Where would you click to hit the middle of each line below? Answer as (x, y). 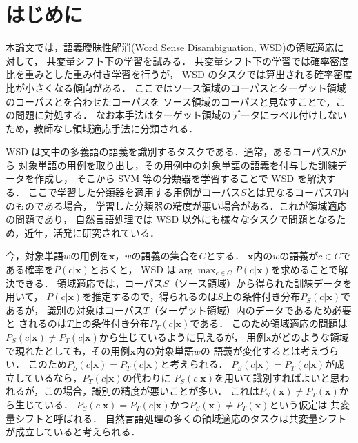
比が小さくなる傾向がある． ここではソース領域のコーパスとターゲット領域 (176, 87)
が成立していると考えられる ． (73, 432)
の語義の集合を (165, 256)
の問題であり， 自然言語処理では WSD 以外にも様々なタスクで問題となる (171, 219)
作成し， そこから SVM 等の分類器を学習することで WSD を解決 (180, 178)
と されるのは (36, 323)
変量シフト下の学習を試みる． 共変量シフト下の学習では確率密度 (202, 60)
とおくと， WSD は (133, 269)
